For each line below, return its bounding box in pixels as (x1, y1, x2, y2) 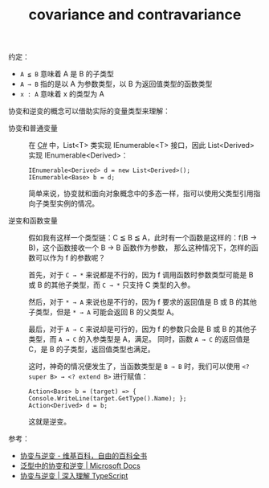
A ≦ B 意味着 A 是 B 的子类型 (19, 69, 115, 79)
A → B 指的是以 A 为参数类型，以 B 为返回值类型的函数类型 (19, 79, 213, 89)
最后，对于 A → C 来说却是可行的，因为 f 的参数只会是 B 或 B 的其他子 (28, 324, 257, 334)
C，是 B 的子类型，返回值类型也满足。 (28, 344, 155, 355)
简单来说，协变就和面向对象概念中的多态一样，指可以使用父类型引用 (28, 189, 254, 199)
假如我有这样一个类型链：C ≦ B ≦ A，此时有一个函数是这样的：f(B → (28, 233, 257, 243)
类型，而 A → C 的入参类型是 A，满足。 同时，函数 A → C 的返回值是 (28, 334, 251, 344)
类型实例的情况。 (42, 199, 99, 208)
